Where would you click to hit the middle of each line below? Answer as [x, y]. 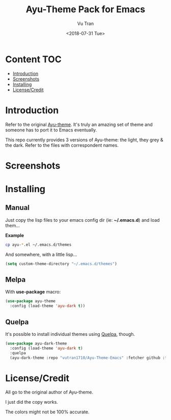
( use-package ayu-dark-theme [36, 343]
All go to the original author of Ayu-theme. [49, 392]
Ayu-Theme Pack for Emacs [85, 9]
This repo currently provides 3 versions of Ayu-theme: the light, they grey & [84, 140]
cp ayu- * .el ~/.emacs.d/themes [38, 245]
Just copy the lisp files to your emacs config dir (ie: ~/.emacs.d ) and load [83, 220]
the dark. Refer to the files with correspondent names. [62, 145]
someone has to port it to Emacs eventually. [51, 130]
